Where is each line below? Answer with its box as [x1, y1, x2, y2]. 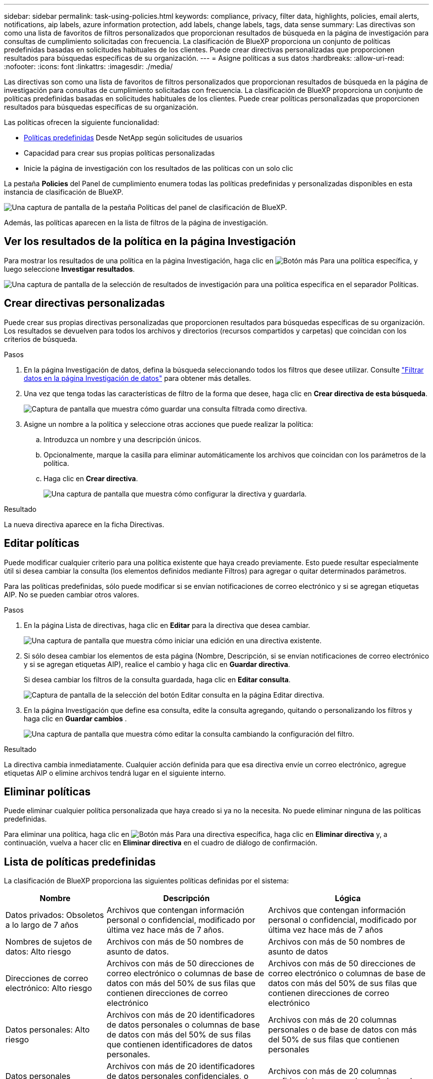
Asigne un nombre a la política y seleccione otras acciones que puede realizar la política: [24, 419, 313, 428]
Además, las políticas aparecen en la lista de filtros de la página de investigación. [4, 218, 268, 227]
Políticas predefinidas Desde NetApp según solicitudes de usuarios [24, 133, 243, 142]
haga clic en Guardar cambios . [24, 714, 127, 723]
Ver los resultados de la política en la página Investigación [4, 235, 296, 248]
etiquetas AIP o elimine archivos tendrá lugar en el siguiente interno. [4, 768, 226, 777]
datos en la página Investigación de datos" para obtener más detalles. [24, 373, 251, 382]
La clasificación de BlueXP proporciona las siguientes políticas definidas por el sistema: [4, 876, 289, 885]
